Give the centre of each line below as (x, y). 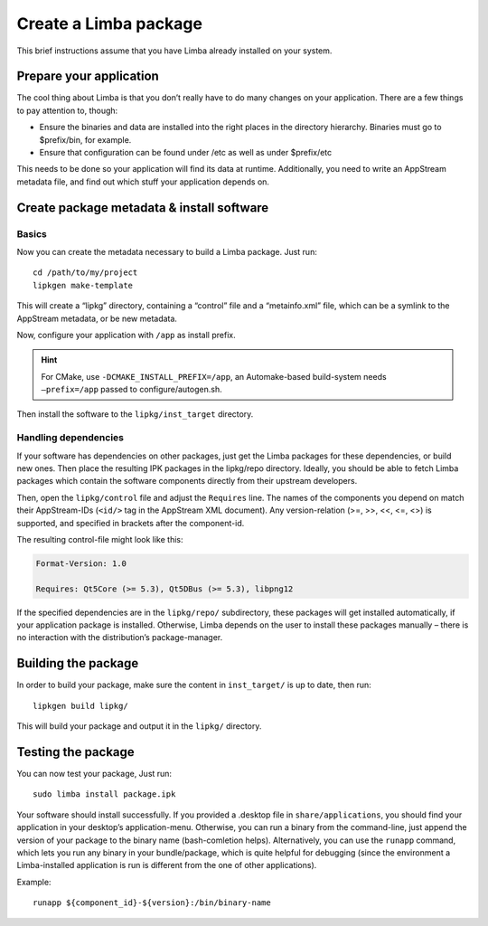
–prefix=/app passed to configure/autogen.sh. (131, 390)
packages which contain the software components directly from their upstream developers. (187, 481)
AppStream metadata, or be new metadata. (97, 318)
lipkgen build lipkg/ (80, 706)
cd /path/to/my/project (85, 273)
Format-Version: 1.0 (81, 563)
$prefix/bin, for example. (85, 139)
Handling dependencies (70, 438)
